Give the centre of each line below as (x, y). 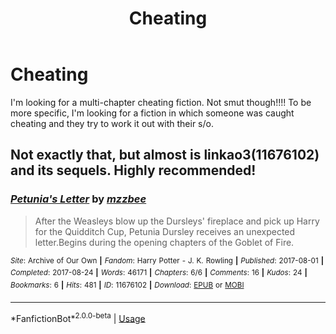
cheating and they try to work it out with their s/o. (112, 123)
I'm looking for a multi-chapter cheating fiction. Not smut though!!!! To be (161, 102)
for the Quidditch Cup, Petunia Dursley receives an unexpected (165, 231)
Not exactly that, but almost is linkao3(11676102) (165, 155)
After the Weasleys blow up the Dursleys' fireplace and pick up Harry (177, 221)
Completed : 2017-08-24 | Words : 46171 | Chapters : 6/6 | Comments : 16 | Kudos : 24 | (159, 273)
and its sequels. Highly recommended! (133, 170)
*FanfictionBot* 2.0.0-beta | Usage (78, 317)
